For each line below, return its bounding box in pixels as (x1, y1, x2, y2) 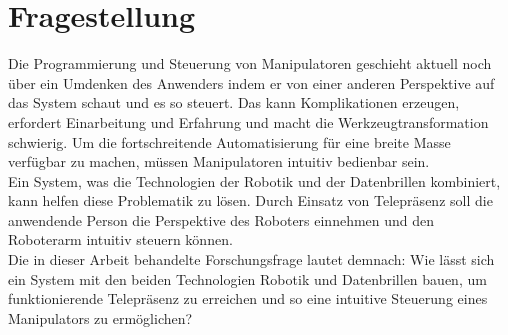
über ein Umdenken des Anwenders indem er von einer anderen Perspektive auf (8, 72, 495, 93)
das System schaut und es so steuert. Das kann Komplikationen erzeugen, (8, 92, 460, 113)
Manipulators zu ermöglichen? (8, 307, 193, 328)
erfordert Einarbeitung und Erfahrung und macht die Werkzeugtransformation (8, 111, 489, 132)
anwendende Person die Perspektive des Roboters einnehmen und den (8, 209, 435, 230)
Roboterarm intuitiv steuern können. (8, 229, 233, 250)
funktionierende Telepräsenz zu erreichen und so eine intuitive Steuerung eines (8, 288, 488, 309)
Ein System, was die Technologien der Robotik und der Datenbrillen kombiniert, (8, 170, 501, 191)
